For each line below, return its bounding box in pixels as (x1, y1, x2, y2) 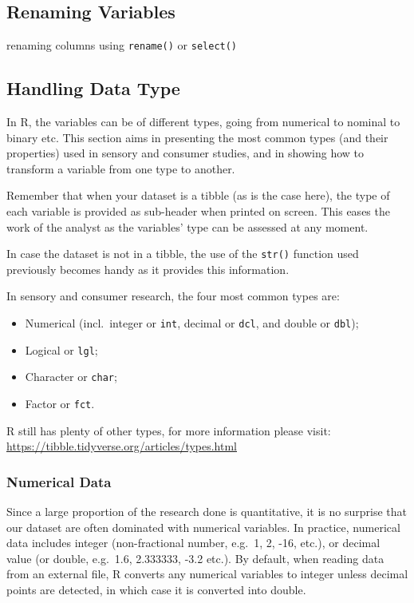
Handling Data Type (6, 76, 180, 101)
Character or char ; (25, 368, 117, 385)
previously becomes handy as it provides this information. (6, 260, 290, 277)
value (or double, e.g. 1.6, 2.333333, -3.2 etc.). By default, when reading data (6, 549, 384, 566)
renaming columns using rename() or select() (6, 37, 238, 54)
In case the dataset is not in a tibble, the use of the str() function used (6, 245, 359, 262)
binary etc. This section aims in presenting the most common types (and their (6, 129, 388, 145)
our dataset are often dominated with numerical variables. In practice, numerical (6, 518, 400, 535)
